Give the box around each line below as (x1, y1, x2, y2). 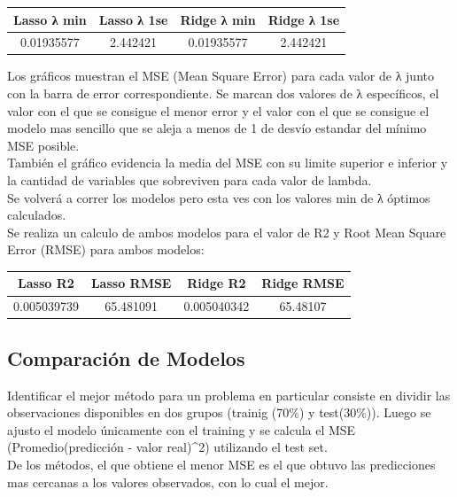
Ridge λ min (180, 10, 256, 28)
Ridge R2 (187, 274, 246, 292)
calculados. (7, 206, 66, 224)
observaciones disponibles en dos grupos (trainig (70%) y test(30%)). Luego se (7, 403, 431, 422)
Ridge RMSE (261, 274, 345, 292)
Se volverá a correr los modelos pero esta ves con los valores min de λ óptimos (7, 188, 430, 206)
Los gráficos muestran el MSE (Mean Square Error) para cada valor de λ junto (7, 66, 434, 85)
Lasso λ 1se (98, 10, 168, 28)
